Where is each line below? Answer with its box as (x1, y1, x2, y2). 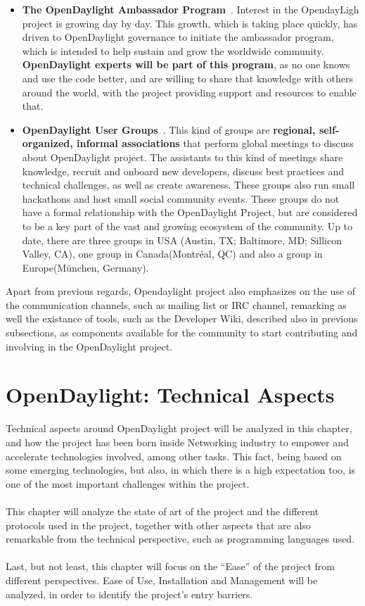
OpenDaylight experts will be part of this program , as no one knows (22, 57, 350, 72)
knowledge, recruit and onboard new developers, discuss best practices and (22, 163, 345, 178)
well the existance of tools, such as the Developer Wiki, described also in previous (6, 311, 358, 326)
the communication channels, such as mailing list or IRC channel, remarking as (6, 297, 347, 312)
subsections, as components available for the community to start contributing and (6, 325, 358, 340)
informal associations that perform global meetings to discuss (77, 136, 354, 151)
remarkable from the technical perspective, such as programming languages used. (6, 531, 355, 546)
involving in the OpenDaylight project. (6, 339, 173, 353)
